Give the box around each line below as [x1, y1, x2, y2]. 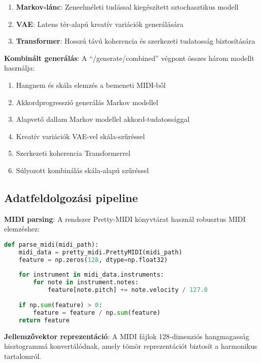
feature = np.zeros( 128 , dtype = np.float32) [18, 256, 168, 263]
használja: [4, 62, 35, 73]
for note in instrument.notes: [33, 279, 139, 286]
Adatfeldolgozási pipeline [4, 189, 138, 205]
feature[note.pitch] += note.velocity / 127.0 [47, 286, 208, 294]
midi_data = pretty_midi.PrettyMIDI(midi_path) [18, 248, 182, 256]
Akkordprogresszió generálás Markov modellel [16, 96, 158, 107]
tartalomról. [4, 350, 42, 361]
